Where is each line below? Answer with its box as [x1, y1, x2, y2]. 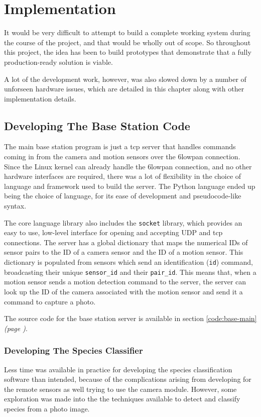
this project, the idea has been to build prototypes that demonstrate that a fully [4, 47, 251, 57]
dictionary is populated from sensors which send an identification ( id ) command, [4, 257, 253, 267]
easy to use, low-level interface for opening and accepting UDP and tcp [4, 227, 223, 238]
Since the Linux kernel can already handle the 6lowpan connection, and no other [4, 161, 252, 171]
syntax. [4, 200, 27, 211]
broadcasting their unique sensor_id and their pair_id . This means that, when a [4, 266, 256, 277]
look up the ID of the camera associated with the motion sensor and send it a [4, 286, 243, 296]
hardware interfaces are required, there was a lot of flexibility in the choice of [4, 171, 241, 181]
